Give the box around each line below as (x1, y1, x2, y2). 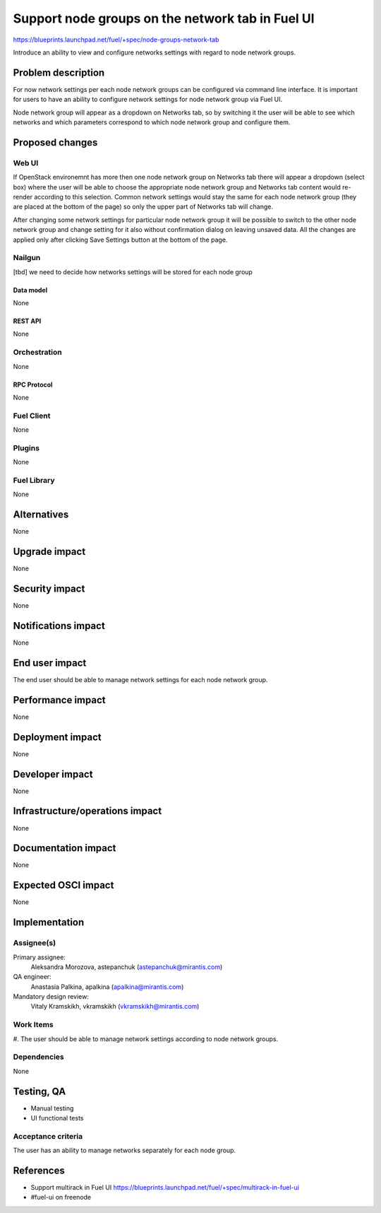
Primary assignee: (13, 953, 66, 961)
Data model (13, 286, 48, 294)
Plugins (13, 443, 40, 452)
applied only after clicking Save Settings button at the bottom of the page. (13, 235, 228, 244)
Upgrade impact (13, 546, 86, 558)
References (13, 1165, 65, 1176)
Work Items (13, 1020, 54, 1030)
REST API (13, 317, 42, 325)
